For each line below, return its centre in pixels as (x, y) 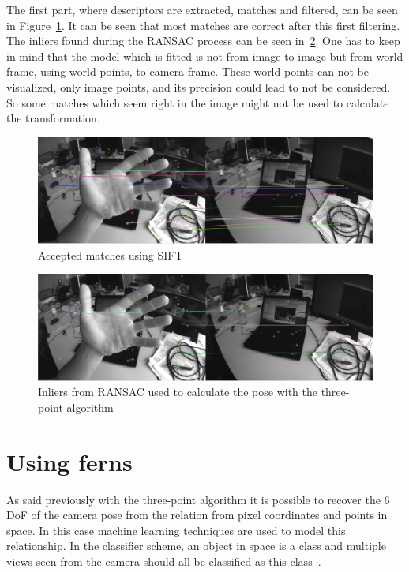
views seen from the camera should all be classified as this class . (164, 561)
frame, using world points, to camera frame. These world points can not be (188, 71)
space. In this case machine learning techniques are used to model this (176, 530)
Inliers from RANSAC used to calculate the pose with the (178, 392)
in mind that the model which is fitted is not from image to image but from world (205, 56)
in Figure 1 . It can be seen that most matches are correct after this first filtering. (203, 25)
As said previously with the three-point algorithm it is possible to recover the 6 (198, 499)
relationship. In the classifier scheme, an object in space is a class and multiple (196, 546)
